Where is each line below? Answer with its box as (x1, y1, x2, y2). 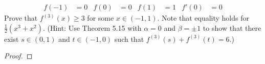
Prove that (4, 13, 38, 23)
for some (87, 13, 114, 23)
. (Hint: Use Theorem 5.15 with (42, 22, 142, 33)
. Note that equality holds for (157, 13, 249, 23)
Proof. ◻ (4, 50, 33, 61)
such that (114, 33, 144, 44)
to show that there (203, 22, 261, 33)
